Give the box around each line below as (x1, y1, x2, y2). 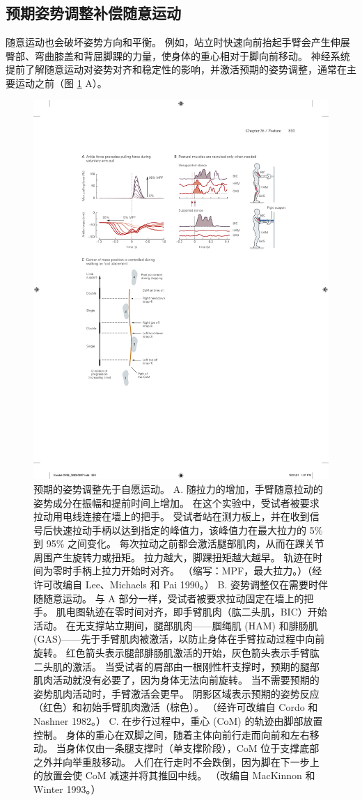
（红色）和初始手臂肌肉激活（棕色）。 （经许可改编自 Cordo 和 (33, 700, 318, 714)
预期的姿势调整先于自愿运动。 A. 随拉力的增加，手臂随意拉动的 (33, 481, 323, 496)
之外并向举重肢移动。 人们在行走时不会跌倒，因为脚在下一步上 (33, 754, 320, 769)
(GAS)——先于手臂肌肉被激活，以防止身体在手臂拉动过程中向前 (33, 632, 325, 646)
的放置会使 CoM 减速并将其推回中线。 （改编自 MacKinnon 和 (33, 768, 315, 783)
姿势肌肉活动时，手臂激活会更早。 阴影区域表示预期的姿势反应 (33, 686, 320, 700)
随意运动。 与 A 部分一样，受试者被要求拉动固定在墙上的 (42, 590, 304, 605)
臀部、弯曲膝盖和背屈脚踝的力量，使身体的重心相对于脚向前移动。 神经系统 (6, 48, 350, 63)
